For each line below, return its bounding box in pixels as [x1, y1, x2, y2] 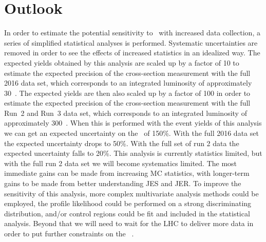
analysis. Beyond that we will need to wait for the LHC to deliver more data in [4, 218, 254, 229]
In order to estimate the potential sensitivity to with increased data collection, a [4, 27, 260, 38]
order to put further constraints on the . [4, 228, 134, 238]
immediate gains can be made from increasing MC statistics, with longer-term [4, 168, 250, 178]
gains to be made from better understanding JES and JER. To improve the [4, 178, 241, 189]
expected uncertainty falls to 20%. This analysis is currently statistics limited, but [4, 148, 262, 158]
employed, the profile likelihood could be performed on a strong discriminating [4, 198, 252, 209]
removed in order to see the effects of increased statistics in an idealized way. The [4, 47, 260, 58]
